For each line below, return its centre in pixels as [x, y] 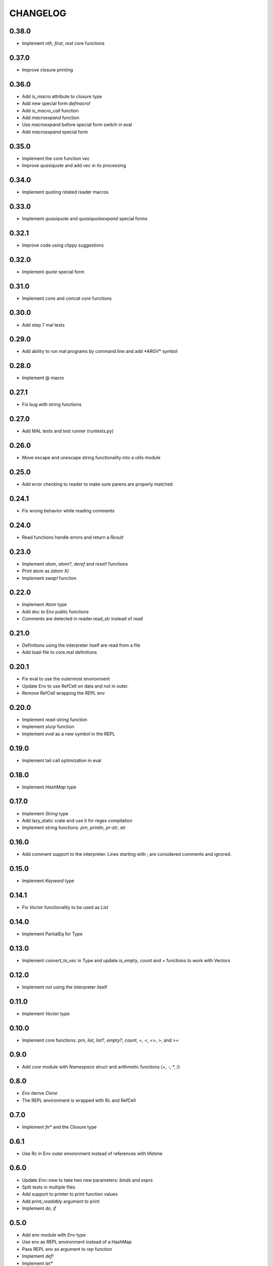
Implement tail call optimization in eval [62, 760]
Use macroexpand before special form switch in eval [77, 125]
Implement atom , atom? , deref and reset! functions [75, 564]
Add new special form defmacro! [56, 103]
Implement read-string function [55, 720]
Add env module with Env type [54, 1235]
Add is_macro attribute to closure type [62, 96]
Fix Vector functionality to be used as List [65, 907]
